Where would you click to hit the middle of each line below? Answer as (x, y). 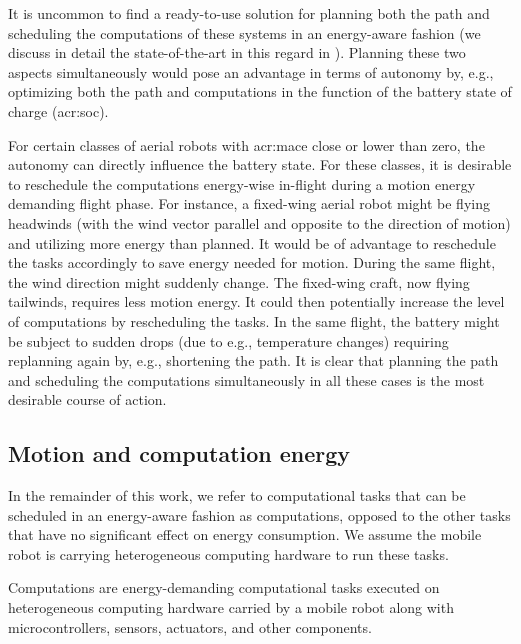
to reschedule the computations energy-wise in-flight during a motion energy (242, 183)
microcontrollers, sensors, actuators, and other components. (190, 626)
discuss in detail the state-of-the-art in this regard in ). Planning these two (237, 52)
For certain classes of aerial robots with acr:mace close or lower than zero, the (246, 144)
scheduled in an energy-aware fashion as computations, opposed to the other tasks (259, 514)
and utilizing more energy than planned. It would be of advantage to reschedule (252, 242)
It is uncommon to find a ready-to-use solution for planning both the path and (249, 13)
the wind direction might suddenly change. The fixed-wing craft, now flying (239, 281)
